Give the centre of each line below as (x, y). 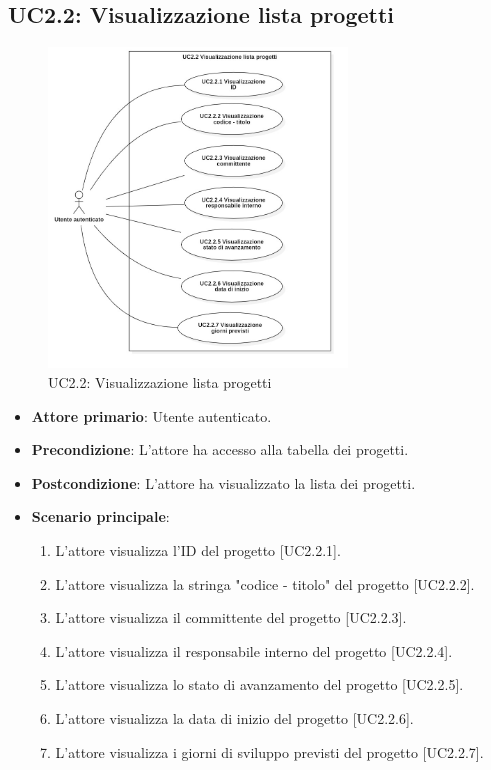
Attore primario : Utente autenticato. (151, 415)
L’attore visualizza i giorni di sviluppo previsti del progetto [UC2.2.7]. (269, 751)
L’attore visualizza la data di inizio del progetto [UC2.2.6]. (234, 717)
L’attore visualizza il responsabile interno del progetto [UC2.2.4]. (254, 650)
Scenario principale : (100, 516)
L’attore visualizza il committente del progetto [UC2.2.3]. (231, 617)
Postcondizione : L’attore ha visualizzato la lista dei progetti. (223, 482)
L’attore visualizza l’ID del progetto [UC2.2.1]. (198, 550)
